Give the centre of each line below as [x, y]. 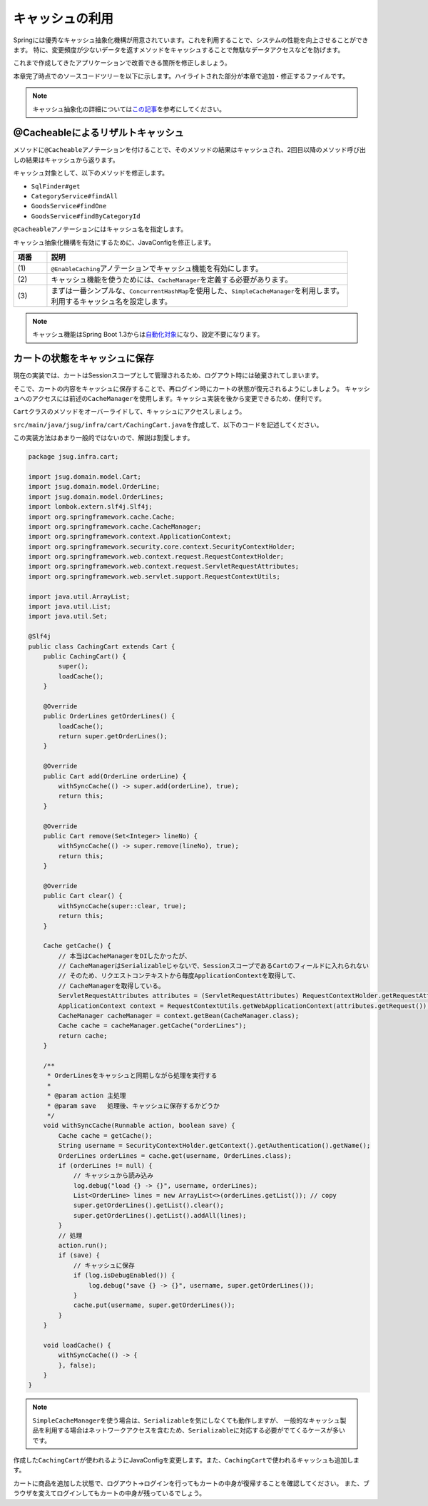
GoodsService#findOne [69, 206]
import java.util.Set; [68, 616]
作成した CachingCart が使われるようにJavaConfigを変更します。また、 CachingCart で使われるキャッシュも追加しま [187, 1460]
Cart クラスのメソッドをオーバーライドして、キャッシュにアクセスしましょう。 [129, 412]
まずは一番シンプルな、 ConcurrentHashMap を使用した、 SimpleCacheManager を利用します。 [197, 290]
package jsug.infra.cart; [73, 457]
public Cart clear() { [83, 896]
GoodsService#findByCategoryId [86, 216]
